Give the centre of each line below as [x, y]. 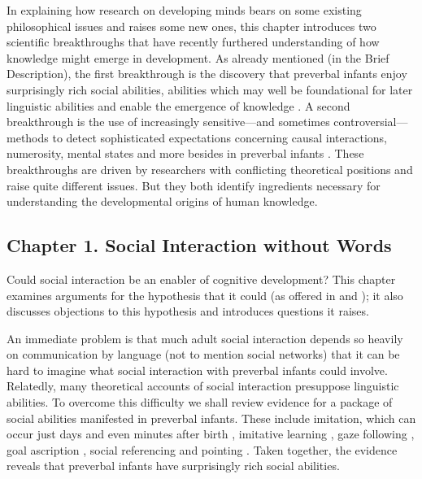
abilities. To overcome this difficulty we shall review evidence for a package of [200, 402]
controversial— [371, 122]
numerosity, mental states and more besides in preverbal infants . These [185, 153]
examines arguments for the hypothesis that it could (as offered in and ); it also [205, 295]
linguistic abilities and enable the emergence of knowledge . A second [178, 105]
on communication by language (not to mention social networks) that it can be [203, 354]
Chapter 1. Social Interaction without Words [199, 245]
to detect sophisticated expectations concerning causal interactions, [220, 137]
